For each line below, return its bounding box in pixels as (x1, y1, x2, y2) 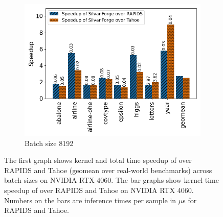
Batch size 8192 (25, 137, 74, 148)
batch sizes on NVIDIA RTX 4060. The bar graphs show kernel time (4, 175, 219, 185)
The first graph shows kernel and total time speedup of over (4, 155, 192, 165)
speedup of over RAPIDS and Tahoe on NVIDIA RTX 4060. (4, 184, 194, 195)
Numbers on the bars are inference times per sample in (4, 195, 176, 205)
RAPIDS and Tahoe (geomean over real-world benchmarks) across (4, 164, 212, 175)
